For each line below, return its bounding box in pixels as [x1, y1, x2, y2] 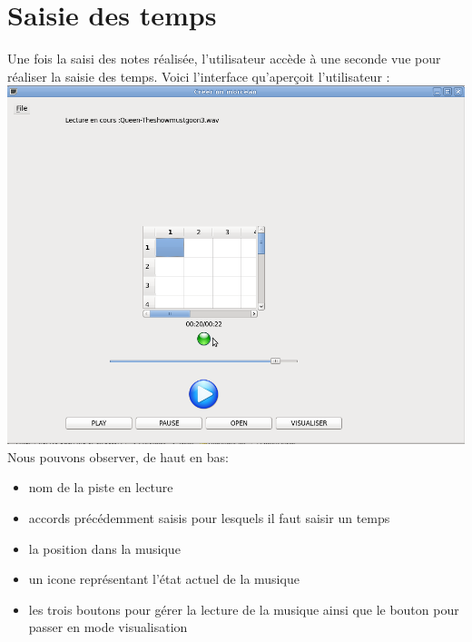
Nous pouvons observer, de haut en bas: [7, 447, 229, 466]
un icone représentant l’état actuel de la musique [28, 569, 300, 588]
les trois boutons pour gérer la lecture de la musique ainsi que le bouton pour [28, 599, 459, 618]
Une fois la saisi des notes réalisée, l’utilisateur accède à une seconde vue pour [7, 49, 441, 68]
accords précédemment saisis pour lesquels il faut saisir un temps [28, 509, 390, 527]
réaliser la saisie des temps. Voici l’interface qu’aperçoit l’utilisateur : [7, 66, 390, 85]
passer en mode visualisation [28, 617, 188, 637]
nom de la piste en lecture [28, 478, 173, 497]
